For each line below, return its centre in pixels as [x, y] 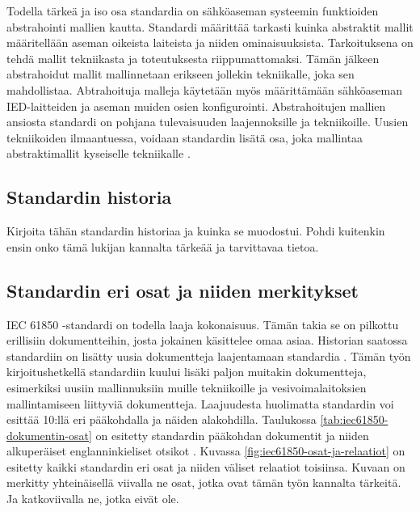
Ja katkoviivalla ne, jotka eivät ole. [93, 499]
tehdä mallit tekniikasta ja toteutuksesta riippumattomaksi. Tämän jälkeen [193, 58]
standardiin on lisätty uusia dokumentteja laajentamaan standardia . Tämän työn [209, 355]
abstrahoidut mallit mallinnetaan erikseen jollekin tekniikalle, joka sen [181, 74]
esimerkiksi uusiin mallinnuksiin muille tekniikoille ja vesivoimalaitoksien [187, 387]
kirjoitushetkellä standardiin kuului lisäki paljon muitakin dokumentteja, [187, 372]
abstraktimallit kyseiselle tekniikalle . [99, 153]
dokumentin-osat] [49, 435]
